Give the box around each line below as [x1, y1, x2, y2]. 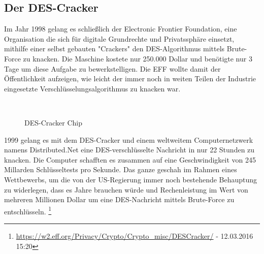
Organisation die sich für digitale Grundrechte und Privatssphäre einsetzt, [4, 33, 235, 44]
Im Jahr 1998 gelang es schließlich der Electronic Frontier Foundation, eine [4, 23, 237, 34]
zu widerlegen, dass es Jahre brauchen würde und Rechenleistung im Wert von [4, 184, 248, 195]
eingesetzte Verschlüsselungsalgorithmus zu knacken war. [4, 83, 181, 93]
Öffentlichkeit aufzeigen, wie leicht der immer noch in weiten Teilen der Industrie [4, 73, 256, 84]
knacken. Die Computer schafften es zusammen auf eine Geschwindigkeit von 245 [4, 154, 256, 165]
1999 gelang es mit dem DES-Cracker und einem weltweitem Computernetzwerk [4, 134, 253, 145]
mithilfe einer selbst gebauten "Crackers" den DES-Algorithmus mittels [4, 43, 225, 54]
